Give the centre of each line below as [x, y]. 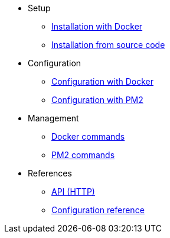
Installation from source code [108, 45]
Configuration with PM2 [97, 100]
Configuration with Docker [102, 81]
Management [53, 118]
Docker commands [88, 136]
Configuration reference [98, 210]
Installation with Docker [97, 26]
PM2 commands [83, 155]
